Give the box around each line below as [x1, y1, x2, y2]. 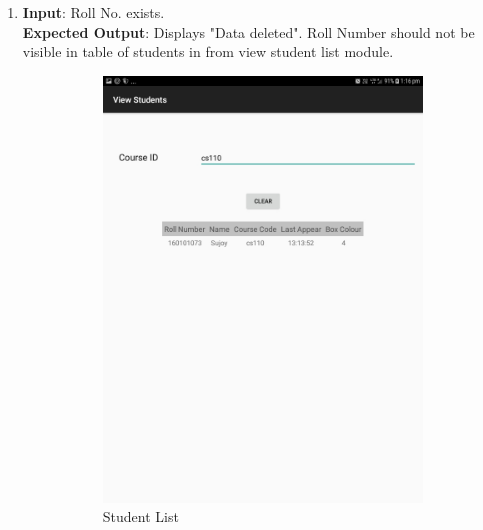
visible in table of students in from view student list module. [22, 41, 394, 62]
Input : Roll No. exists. [22, 2, 165, 22]
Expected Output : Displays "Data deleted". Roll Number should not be [22, 21, 475, 42]
